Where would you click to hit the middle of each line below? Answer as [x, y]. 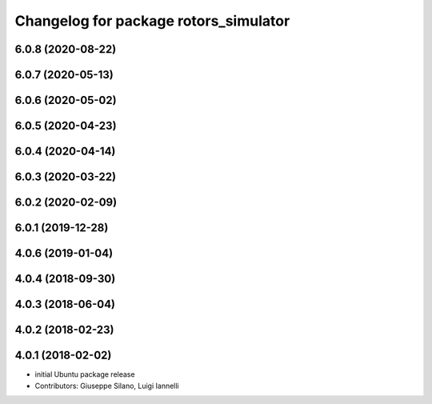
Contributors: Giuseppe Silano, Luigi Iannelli [107, 386]
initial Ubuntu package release [85, 374]
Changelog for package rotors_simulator [152, 21]
